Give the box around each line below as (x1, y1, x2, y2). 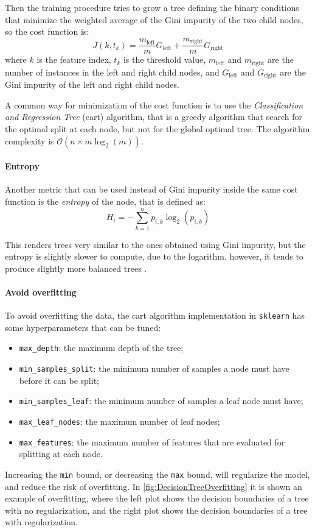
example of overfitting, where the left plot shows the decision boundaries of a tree (5, 492, 309, 505)
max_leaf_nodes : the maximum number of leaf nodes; (19, 415, 220, 428)
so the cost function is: (5, 25, 89, 38)
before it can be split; (19, 374, 99, 386)
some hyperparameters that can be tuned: (5, 321, 161, 333)
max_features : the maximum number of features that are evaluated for (19, 435, 285, 448)
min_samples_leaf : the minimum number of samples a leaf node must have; (19, 394, 303, 407)
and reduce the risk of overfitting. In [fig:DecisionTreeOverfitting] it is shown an (5, 480, 302, 492)
